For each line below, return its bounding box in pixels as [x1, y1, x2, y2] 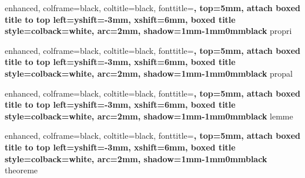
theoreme [5, 164, 38, 176]
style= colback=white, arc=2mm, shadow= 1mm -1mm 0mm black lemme [5, 109, 293, 122]
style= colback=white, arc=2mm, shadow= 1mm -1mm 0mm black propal [5, 67, 293, 79]
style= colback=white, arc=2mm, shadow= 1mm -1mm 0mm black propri [5, 25, 292, 37]
